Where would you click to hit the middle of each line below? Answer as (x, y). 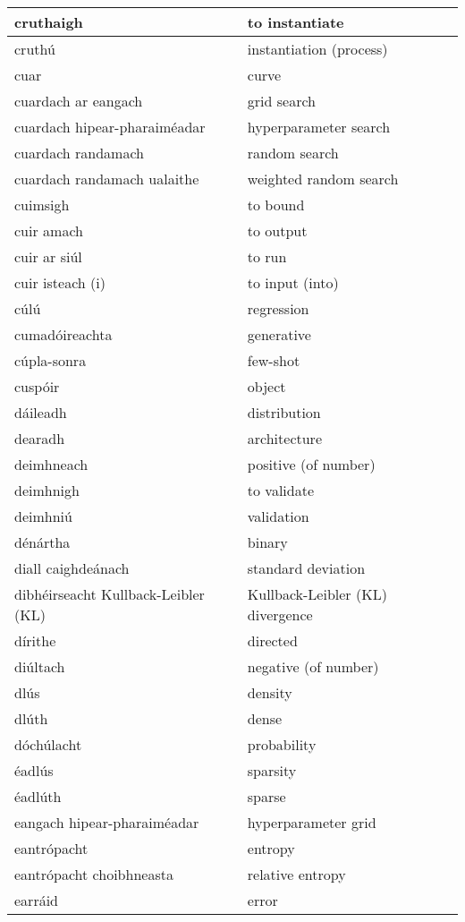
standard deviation (306, 568)
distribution (284, 412)
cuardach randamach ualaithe (107, 179)
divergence (280, 615)
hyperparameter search (319, 127)
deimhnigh (47, 490)
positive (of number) (311, 464)
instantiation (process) (317, 49)
